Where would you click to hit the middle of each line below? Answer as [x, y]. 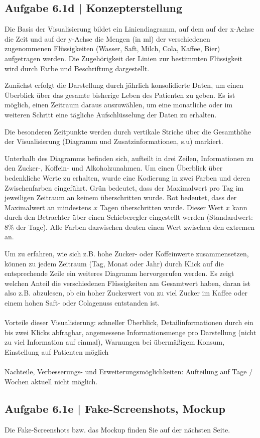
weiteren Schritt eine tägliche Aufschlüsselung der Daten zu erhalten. [111, 114]
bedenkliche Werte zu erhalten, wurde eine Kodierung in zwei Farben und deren [127, 177]
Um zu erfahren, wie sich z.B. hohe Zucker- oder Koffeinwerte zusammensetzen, [127, 254]
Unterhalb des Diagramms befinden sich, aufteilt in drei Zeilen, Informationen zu [129, 158]
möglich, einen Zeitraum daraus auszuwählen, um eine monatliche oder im [119, 105]
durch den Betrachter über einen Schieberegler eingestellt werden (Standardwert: [129, 217]
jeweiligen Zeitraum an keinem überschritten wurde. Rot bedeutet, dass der [121, 197]
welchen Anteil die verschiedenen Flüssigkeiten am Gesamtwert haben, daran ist [127, 283]
